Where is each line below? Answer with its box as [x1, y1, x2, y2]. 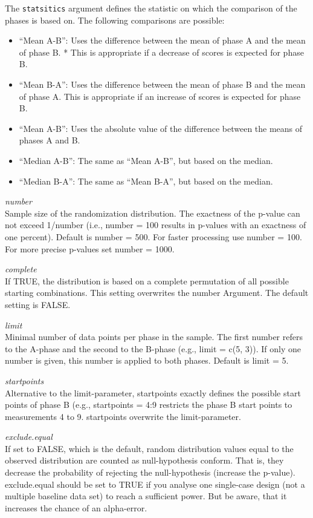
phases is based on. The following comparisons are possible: [5, 13, 225, 26]
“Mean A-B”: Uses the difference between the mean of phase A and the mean [19, 34, 306, 47]
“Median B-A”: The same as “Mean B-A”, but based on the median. [19, 174, 273, 187]
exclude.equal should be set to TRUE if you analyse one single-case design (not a [5, 477, 305, 490]
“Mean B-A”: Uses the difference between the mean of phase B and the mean [19, 78, 306, 91]
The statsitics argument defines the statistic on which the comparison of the [5, 2, 297, 14]
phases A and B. [19, 134, 80, 146]
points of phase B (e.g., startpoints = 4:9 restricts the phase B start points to [5, 398, 292, 411]
